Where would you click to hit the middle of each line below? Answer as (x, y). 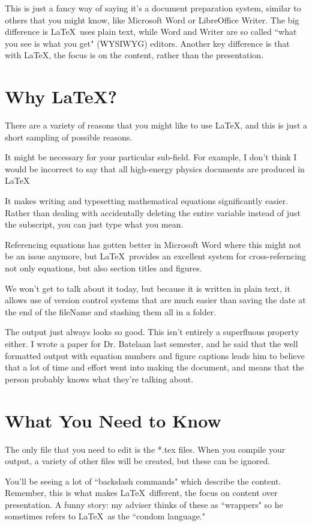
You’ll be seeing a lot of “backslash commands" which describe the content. (143, 481)
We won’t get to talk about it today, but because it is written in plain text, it (148, 288)
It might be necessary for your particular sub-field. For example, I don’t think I (151, 157)
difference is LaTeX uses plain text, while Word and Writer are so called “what (151, 32)
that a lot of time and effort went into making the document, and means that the (154, 367)
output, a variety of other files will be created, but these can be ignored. (138, 461)
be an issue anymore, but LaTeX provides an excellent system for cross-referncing (155, 256)
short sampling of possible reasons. (69, 137)
